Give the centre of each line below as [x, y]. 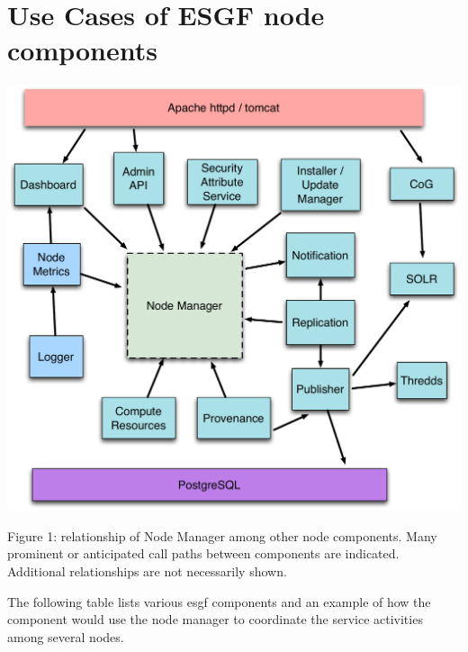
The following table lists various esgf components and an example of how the [219, 601]
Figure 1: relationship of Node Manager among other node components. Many [222, 535]
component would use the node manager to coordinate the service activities [215, 619]
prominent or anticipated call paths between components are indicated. [203, 553]
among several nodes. [66, 636]
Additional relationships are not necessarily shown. [147, 571]
